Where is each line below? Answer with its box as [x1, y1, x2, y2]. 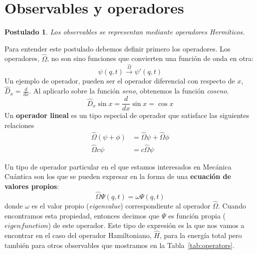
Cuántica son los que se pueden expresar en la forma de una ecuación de [4, 171, 231, 181]
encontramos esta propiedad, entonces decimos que [4, 210, 160, 220]
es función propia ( [168, 210, 226, 220]
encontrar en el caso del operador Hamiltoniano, [4, 230, 152, 240]
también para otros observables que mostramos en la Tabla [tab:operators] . [4, 239, 235, 250]
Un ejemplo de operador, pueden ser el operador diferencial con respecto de [4, 75, 235, 86]
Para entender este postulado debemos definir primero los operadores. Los [4, 43, 231, 53]
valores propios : [4, 181, 59, 191]
